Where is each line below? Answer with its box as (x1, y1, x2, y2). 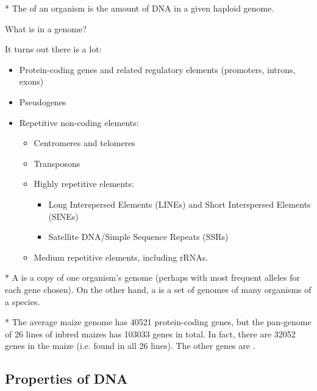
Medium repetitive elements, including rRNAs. (34, 250, 208, 263)
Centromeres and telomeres (34, 136, 135, 149)
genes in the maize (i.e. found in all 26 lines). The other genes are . (5, 339, 255, 352)
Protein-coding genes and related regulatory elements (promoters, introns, (19, 63, 296, 76)
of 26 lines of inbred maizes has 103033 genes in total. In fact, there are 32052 (5, 327, 296, 340)
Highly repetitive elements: (34, 177, 134, 190)
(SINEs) (48, 210, 79, 222)
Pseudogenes (19, 95, 66, 108)
